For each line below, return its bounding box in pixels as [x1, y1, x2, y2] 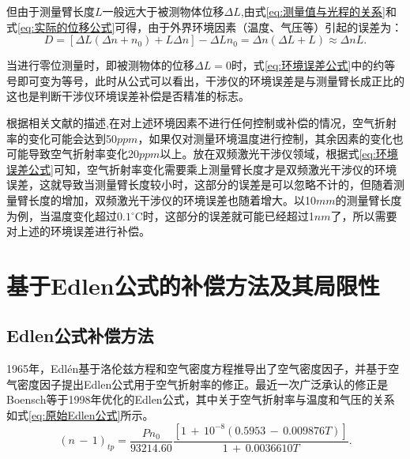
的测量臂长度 [335, 191, 402, 208]
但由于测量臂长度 [6, 3, 95, 19]
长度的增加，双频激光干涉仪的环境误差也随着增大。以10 [28, 191, 316, 208]
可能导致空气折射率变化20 [6, 145, 139, 162]
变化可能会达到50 [28, 130, 117, 146]
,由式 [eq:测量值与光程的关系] [240, 3, 386, 19]
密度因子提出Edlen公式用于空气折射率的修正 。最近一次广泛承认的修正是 [17, 375, 389, 392]
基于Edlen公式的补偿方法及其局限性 [6, 269, 380, 301]
